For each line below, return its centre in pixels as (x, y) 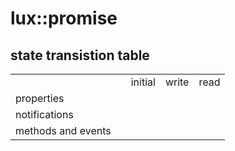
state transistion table (80, 55)
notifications (44, 114)
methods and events (63, 130)
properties (40, 98)
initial (143, 82)
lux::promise (64, 18)
